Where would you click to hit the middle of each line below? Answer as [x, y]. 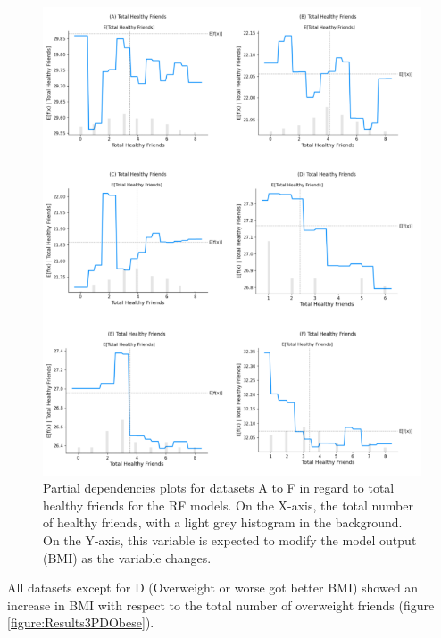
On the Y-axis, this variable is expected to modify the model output [230, 539]
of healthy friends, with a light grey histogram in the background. [223, 522]
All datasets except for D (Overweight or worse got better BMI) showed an [213, 588]
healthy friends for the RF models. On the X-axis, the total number [228, 505]
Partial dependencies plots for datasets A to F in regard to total [219, 488]
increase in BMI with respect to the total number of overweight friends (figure [221, 605]
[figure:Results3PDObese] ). [81, 622]
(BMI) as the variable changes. [127, 557]
